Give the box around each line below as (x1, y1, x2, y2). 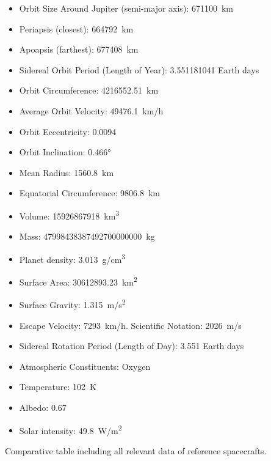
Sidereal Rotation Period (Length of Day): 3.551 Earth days (19, 339, 244, 352)
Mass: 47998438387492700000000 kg (19, 230, 155, 243)
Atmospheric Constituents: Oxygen (19, 360, 151, 372)
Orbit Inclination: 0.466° (19, 146, 111, 158)
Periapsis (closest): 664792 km (19, 22, 134, 35)
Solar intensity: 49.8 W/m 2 (19, 422, 122, 437)
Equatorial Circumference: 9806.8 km (19, 186, 160, 199)
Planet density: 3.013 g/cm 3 (19, 251, 126, 265)
